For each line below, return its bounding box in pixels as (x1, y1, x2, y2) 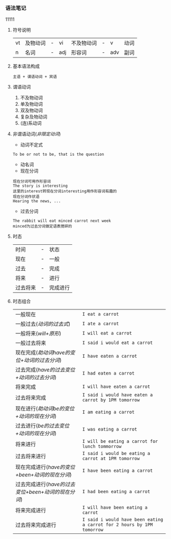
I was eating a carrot (82, 427, 137, 432)
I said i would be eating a (82, 450, 150, 457)
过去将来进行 (15, 453, 46, 460)
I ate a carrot (82, 321, 119, 327)
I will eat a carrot (82, 330, 132, 336)
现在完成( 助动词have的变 (15, 349, 75, 356)
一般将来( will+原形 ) (15, 330, 62, 337)
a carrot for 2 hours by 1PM (82, 522, 153, 528)
